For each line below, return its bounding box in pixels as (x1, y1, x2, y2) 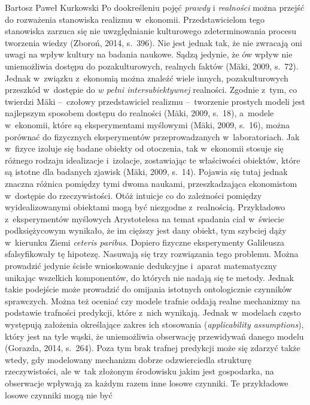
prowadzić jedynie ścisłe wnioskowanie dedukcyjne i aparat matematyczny (5, 259, 277, 272)
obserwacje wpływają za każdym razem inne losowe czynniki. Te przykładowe (5, 377, 288, 389)
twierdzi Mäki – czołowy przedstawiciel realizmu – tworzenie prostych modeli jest (5, 95, 306, 107)
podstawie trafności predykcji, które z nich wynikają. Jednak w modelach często (5, 306, 301, 319)
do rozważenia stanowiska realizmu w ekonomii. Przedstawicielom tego (5, 13, 265, 25)
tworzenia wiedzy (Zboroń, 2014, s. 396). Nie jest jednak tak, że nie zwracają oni (5, 36, 302, 49)
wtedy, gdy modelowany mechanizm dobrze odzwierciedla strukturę (5, 353, 252, 365)
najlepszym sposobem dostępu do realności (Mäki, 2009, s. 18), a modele (5, 107, 274, 119)
